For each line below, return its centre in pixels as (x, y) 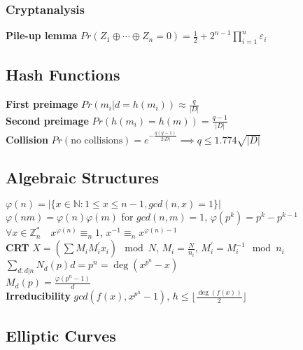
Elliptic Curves (61, 335)
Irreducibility (38, 296)
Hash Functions (63, 75)
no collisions (97, 140)
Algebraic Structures (82, 177)
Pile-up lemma (42, 35)
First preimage (42, 104)
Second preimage (47, 120)
